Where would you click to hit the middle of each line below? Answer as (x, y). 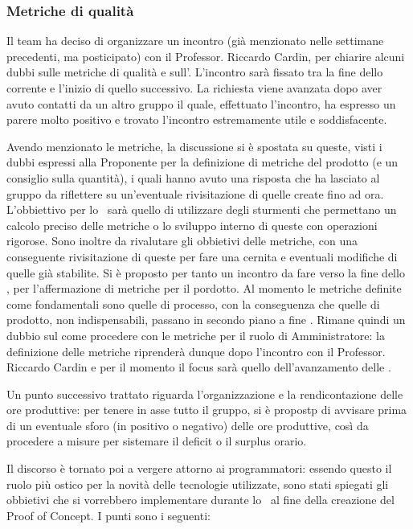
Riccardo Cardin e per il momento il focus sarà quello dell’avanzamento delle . (199, 367)
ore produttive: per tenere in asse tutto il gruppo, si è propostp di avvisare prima (207, 410)
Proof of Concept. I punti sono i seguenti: (108, 515)
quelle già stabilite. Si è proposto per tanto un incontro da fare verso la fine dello (206, 272)
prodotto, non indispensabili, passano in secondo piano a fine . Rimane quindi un (206, 320)
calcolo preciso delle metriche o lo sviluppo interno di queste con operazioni (192, 225)
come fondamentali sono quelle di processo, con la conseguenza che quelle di (193, 303)
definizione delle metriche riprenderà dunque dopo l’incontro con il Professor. (196, 351)
